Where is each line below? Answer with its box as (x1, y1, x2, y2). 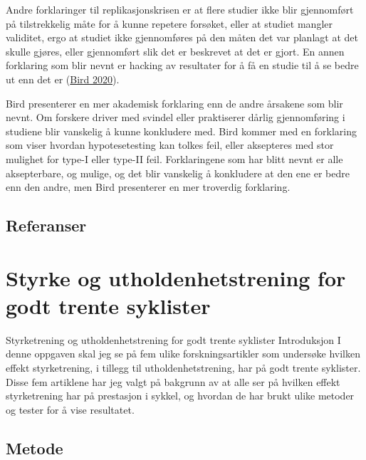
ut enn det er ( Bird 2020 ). (6, 71, 120, 86)
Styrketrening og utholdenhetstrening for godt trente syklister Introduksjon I (6, 332, 341, 347)
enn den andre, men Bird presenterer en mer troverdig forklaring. (6, 179, 291, 194)
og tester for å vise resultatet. (6, 402, 135, 417)
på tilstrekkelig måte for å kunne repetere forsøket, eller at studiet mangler (6, 16, 333, 31)
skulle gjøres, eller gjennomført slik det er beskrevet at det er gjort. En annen (6, 43, 345, 58)
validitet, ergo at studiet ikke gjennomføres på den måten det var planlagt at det (6, 30, 358, 45)
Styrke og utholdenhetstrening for (6, 263, 346, 292)
